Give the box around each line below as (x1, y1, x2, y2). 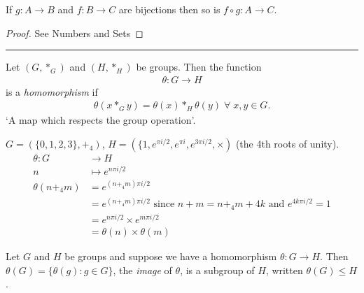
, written (265, 262, 303, 277)
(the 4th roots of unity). (235, 136, 339, 151)
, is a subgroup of (180, 262, 255, 277)
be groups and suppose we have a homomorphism (64, 249, 277, 264)
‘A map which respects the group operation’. (6, 113, 196, 127)
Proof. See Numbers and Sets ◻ (6, 25, 143, 40)
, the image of (113, 262, 172, 277)
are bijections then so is (118, 2, 220, 16)
